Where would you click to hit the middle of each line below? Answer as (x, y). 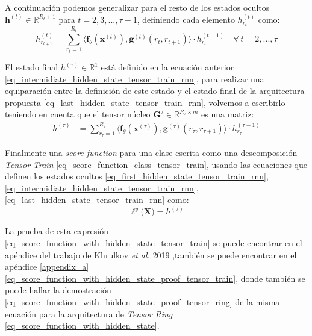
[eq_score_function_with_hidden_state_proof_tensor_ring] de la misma (142, 302)
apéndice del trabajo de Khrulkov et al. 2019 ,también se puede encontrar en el (151, 254)
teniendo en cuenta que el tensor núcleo (78, 114)
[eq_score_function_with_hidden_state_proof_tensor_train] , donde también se (155, 278)
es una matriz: (228, 114)
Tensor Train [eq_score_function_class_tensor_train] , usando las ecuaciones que (156, 164)
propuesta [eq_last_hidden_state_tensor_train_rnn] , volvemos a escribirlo (145, 102)
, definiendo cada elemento (186, 19)
